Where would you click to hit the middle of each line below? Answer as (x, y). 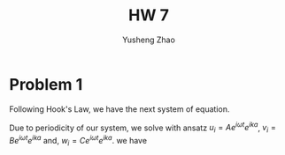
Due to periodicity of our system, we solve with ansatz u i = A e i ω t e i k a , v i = (143, 128)
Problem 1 (46, 84)
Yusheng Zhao (149, 40)
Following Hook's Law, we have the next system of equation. (119, 109)
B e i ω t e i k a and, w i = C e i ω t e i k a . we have (78, 141)
